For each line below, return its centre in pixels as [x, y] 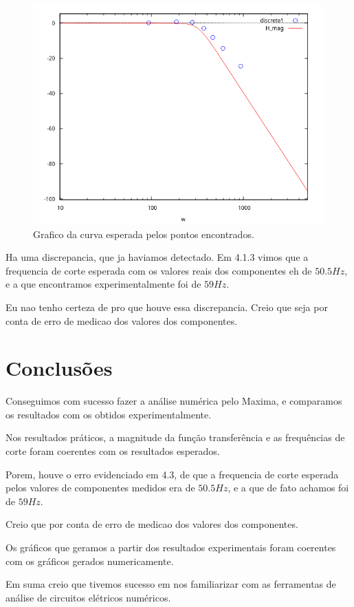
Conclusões [59, 368]
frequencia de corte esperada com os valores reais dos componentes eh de [159, 270]
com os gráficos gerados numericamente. [90, 561]
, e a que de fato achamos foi [288, 488]
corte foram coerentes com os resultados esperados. [113, 451]
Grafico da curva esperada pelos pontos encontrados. [144, 234]
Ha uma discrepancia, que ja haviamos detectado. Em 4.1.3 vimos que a [157, 257]
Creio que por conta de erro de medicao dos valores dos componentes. [152, 524]
